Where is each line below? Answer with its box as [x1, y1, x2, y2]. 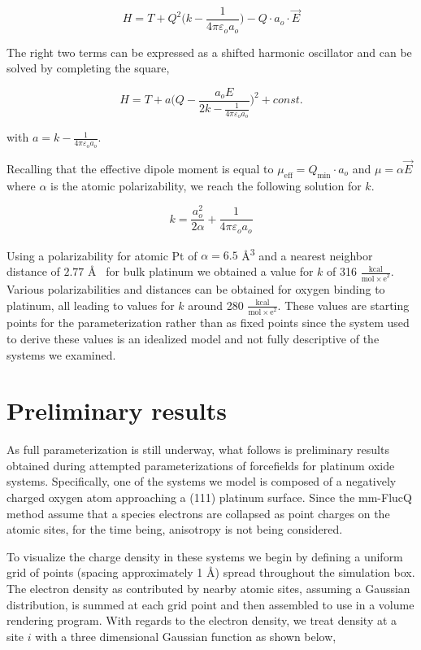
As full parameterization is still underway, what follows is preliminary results [7, 441, 389, 458]
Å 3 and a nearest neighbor [241, 244, 373, 264]
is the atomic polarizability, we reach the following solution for [50, 177, 362, 194]
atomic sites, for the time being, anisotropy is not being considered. [7, 521, 343, 538]
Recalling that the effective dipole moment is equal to [7, 159, 274, 177]
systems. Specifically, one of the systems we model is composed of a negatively [7, 473, 397, 490]
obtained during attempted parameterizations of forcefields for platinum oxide [7, 456, 395, 473]
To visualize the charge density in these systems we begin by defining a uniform [7, 547, 403, 565]
